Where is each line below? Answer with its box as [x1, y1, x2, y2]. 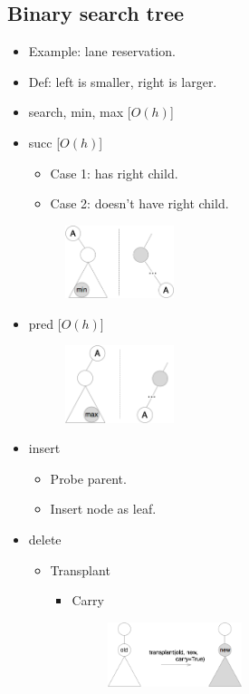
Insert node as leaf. [50, 499, 157, 518]
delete [28, 530, 62, 548]
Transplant [50, 560, 110, 579]
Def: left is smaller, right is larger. [28, 72, 217, 91]
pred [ [28, 313, 62, 333]
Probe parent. [50, 468, 127, 487]
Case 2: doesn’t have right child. [50, 194, 229, 213]
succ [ [28, 132, 61, 151]
